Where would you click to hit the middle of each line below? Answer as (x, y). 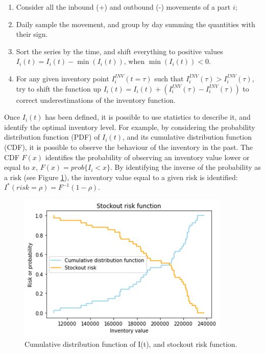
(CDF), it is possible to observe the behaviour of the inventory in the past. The (129, 147)
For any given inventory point (63, 78)
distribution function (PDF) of (52, 137)
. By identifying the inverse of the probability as (186, 167)
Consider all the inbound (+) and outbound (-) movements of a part (123, 7)
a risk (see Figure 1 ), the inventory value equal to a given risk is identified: (121, 177)
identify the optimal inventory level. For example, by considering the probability (130, 127)
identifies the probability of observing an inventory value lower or (147, 157)
